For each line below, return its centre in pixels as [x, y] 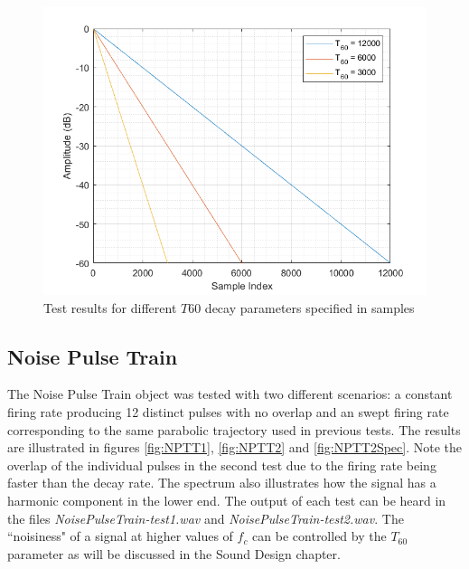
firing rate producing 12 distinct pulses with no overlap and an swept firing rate [228, 411]
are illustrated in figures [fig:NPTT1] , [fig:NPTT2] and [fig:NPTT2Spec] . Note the [235, 447]
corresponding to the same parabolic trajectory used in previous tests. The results [234, 429]
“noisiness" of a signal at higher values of [120, 536]
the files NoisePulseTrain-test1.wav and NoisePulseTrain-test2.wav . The [206, 518]
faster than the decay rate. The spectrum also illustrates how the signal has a [222, 483]
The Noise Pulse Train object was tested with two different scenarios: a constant [230, 394]
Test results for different [110, 307]
